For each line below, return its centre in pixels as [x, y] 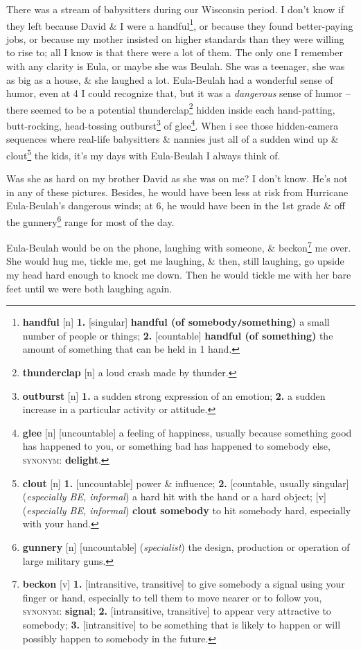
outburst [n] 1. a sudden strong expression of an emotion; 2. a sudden [174, 395]
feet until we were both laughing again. [89, 288]
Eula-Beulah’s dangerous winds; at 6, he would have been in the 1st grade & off [176, 205]
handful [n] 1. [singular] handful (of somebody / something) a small [176, 322]
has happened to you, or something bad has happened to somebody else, [176, 446]
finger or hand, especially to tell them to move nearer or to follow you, [172, 597]
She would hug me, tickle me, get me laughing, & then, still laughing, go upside [175, 261]
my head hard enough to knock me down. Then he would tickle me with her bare [179, 275]
